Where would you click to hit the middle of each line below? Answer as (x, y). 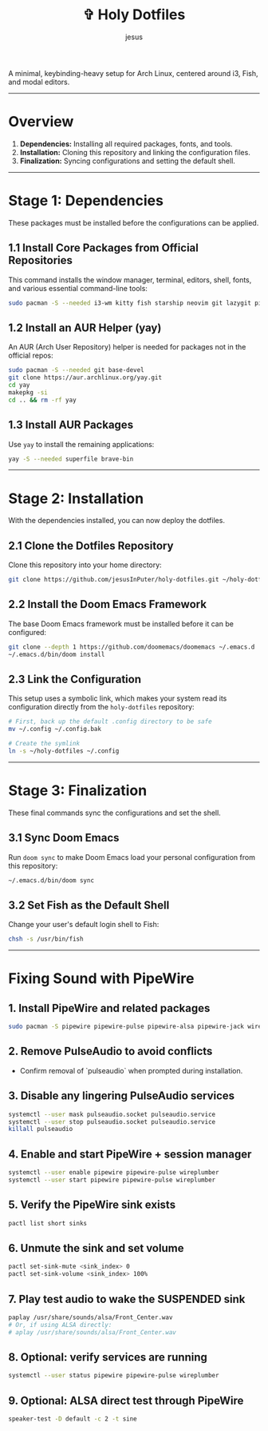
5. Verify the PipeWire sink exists (92, 1205)
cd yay (19, 386)
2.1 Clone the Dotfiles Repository (91, 546)
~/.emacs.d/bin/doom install (57, 654)
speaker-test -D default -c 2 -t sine (73, 1419)
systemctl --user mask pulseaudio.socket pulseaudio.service (112, 1114)
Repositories (41, 260)
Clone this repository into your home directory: (85, 565)
